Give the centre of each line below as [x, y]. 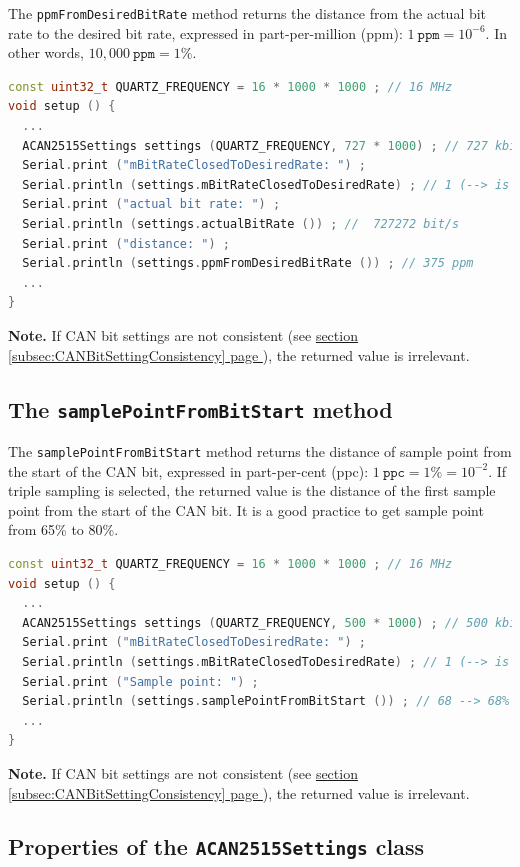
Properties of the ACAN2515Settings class [216, 846]
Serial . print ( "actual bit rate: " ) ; [151, 204]
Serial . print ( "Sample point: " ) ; [140, 681]
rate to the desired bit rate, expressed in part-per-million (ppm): [205, 32]
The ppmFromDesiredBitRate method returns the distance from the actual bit [247, 13]
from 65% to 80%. [63, 529]
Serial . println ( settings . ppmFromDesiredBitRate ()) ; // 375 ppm [248, 263]
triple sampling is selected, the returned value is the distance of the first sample [252, 490]
